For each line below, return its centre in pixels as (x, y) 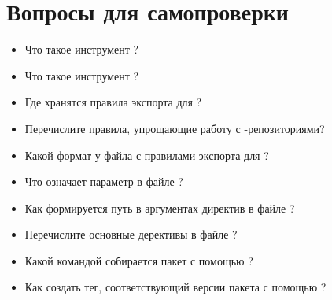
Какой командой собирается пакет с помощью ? (139, 260)
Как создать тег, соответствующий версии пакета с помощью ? (175, 287)
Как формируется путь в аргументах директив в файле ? (160, 207)
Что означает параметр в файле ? (104, 181)
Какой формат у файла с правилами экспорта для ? (147, 155)
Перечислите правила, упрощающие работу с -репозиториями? (175, 128)
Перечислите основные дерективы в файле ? (131, 234)
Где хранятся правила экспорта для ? (113, 102)
